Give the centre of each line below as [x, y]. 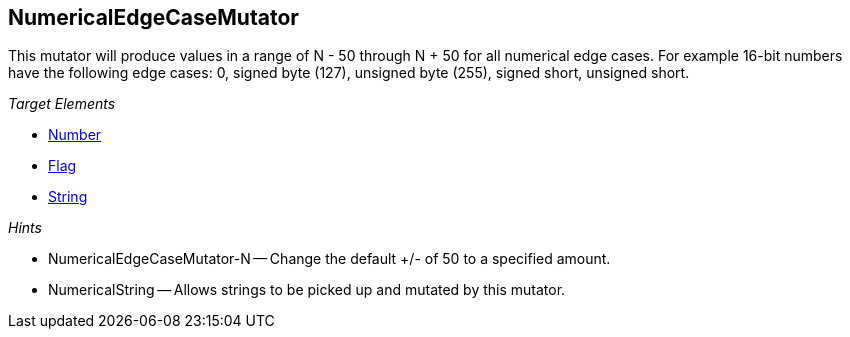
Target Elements [62, 104]
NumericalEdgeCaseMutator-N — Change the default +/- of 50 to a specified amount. [329, 259]
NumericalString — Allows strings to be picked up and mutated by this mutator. [307, 290]
